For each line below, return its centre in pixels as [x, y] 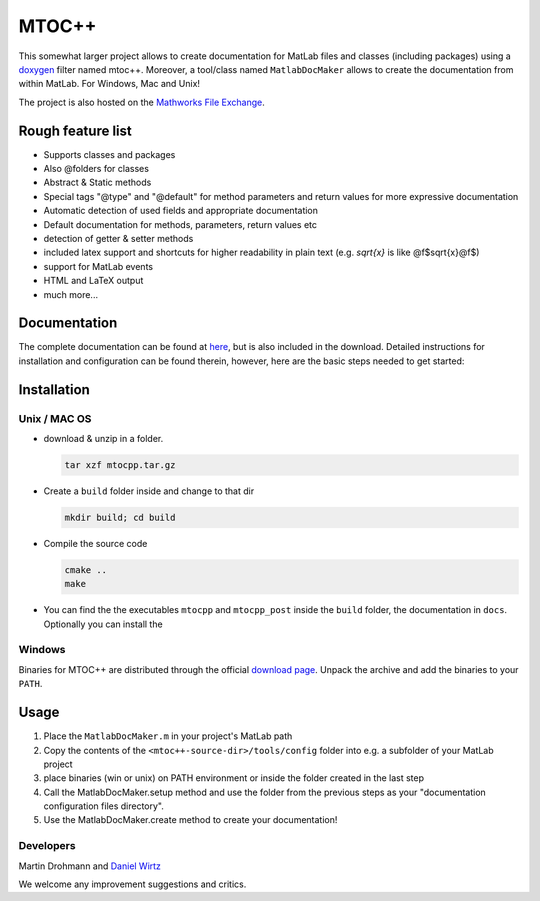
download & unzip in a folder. [103, 438]
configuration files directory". [104, 806]
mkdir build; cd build [120, 517]
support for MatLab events [98, 266]
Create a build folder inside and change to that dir [149, 491]
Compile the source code [95, 543]
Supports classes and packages [109, 154]
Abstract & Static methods [97, 182]
